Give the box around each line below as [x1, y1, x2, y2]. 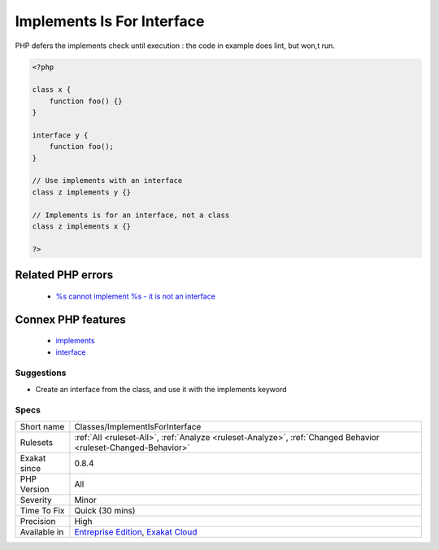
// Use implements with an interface [32, 176, 183, 186]
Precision [20, 515, 56, 526]
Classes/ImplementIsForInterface [74, 421, 202, 432]
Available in [20, 526, 64, 537]
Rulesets [20, 436, 53, 447]
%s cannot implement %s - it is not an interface [55, 291, 215, 301]
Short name [20, 421, 65, 432]
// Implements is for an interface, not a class [32, 210, 230, 220]
